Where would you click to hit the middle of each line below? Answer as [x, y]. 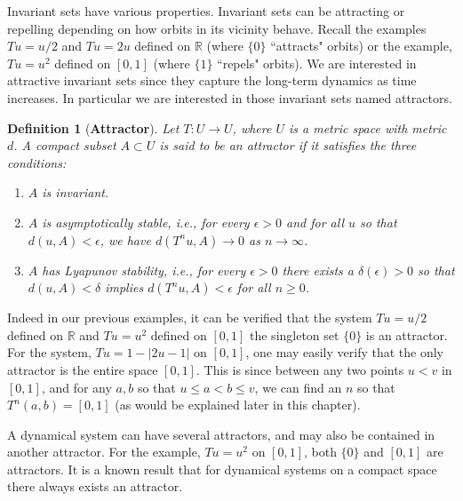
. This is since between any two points [300, 369]
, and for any [76, 387]
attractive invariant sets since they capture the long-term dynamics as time [212, 80]
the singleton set [295, 334]
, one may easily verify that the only [345, 352]
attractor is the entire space [83, 369]
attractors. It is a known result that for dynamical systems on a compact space [222, 469]
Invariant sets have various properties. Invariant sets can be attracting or [206, 11]
